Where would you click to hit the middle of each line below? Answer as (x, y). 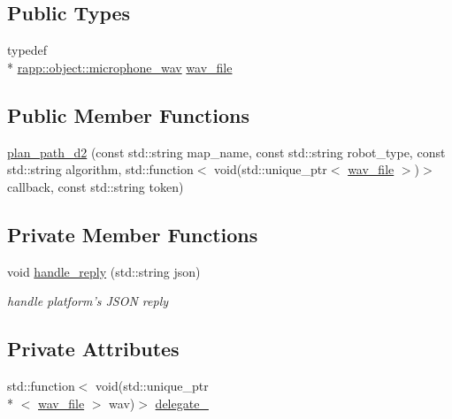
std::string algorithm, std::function (100, 169)
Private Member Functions (133, 234)
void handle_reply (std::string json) (104, 271)
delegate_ (182, 403)
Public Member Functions (128, 114)
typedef (27, 50)
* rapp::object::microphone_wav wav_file (120, 67)
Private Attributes (93, 349)
